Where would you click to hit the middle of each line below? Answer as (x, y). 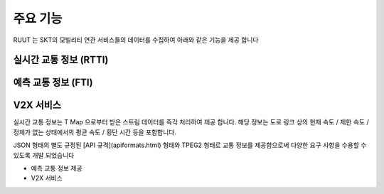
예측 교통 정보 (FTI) (53, 83)
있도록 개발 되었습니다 (44, 155)
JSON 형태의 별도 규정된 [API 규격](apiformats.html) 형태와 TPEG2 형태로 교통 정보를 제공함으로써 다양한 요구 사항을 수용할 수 (190, 145)
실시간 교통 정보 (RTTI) (61, 60)
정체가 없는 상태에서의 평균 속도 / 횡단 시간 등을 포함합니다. (95, 132)
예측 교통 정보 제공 (57, 168)
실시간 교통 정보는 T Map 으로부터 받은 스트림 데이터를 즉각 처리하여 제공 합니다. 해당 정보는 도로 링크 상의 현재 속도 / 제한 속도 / (191, 122)
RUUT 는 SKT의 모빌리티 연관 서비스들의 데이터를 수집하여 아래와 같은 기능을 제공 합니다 (136, 40)
